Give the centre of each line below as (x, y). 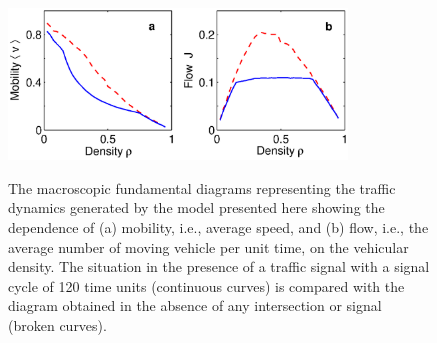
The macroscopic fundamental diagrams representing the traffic (202, 187)
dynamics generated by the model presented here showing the (196, 207)
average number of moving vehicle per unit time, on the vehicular (208, 246)
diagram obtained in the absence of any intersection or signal (195, 305)
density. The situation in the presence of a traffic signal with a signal (219, 266)
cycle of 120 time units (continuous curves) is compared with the (206, 285)
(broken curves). (57, 324)
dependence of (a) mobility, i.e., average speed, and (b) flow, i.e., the (218, 226)
